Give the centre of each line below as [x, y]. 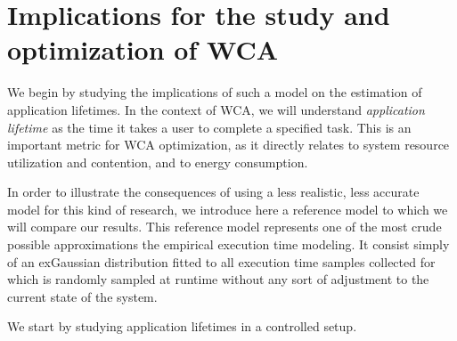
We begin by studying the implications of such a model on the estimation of [215, 92]
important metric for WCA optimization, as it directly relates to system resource [228, 145]
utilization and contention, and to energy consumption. [158, 162]
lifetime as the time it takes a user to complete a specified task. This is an [209, 127]
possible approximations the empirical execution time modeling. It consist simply [228, 244]
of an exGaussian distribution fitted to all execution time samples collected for [221, 261]
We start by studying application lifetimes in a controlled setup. [182, 326]
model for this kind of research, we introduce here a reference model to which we [228, 209]
